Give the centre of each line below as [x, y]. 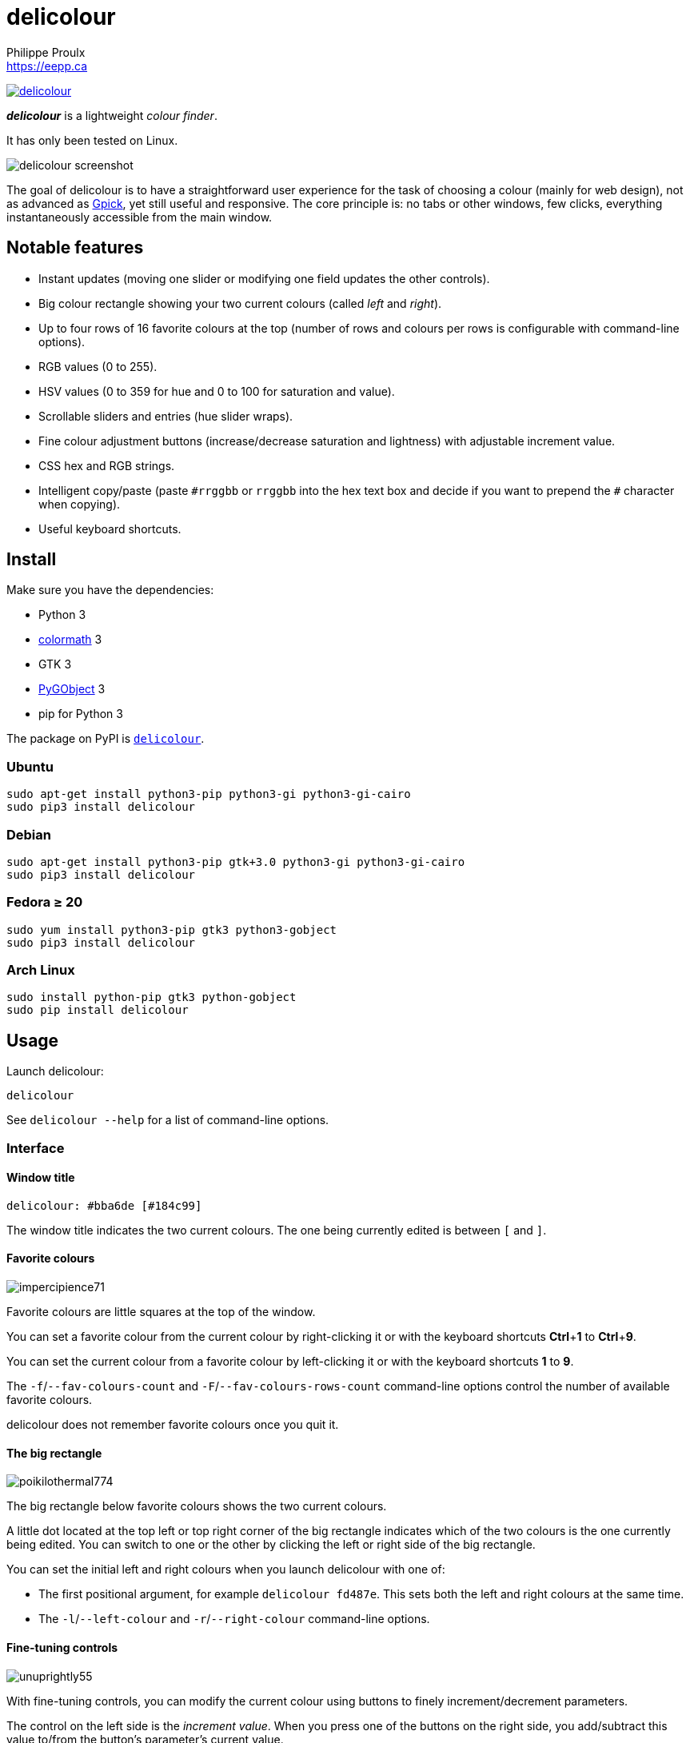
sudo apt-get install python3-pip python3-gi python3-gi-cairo [209, 794]
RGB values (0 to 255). [98, 366]
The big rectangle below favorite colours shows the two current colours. [197, 1506]
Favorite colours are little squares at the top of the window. [161, 1312]
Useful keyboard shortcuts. [110, 528]
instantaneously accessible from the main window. [140, 217]
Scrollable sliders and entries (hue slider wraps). [166, 416]
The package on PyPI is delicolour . [106, 739]
